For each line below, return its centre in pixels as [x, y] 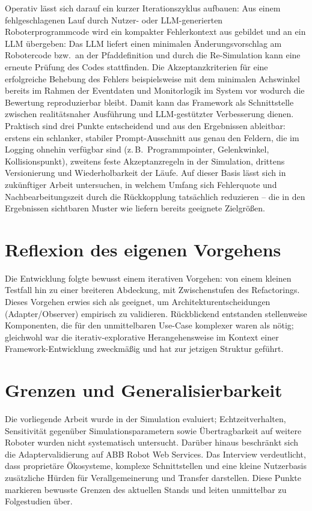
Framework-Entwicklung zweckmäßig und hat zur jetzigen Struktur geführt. [144, 349]
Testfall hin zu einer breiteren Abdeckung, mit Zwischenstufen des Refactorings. [152, 290]
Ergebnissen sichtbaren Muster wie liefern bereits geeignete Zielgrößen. [135, 208]
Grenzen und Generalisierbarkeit [144, 390]
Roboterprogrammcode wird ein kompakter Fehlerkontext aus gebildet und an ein [155, 32]
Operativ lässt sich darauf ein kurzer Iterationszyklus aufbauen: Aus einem [143, 8]
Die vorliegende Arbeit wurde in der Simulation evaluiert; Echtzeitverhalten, [145, 419]
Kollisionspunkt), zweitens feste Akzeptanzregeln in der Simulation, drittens [145, 161]
